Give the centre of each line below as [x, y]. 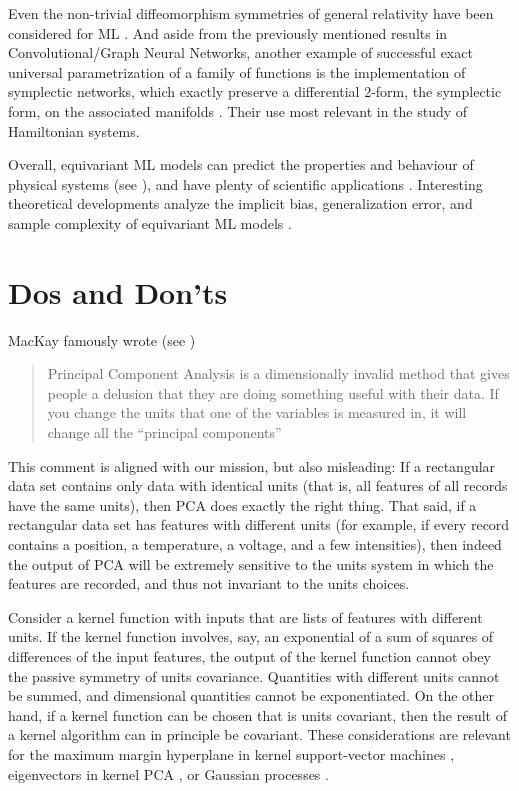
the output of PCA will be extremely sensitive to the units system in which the [251, 563]
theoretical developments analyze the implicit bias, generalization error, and [240, 203]
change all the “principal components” [164, 432]
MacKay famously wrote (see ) [102, 339]
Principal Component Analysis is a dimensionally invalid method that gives [278, 373]
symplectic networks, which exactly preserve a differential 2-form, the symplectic [255, 91]
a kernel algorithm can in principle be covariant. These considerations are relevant [259, 734]
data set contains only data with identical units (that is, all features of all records [258, 485]
